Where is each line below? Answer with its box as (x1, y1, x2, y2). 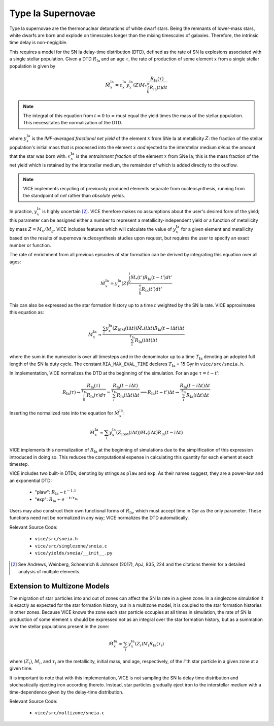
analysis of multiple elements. (18, 568, 81, 574)
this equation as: (9, 309, 44, 316)
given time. (9, 665, 33, 672)
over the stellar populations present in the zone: (9, 624, 109, 630)
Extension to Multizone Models (9, 581, 110, 591)
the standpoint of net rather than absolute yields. (23, 193, 125, 199)
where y (9, 135, 27, 142)
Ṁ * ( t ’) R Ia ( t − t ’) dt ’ (130, 274, 173, 282)
